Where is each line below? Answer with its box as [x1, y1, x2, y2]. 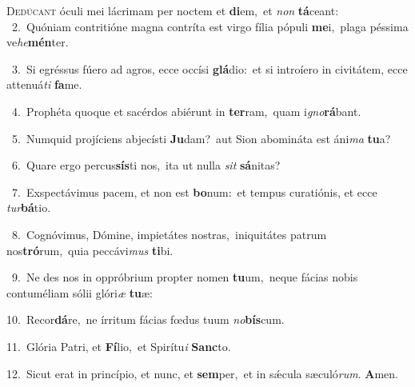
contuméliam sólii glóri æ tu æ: [6, 284, 153, 301]
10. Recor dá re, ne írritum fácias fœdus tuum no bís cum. [6, 311, 285, 328]
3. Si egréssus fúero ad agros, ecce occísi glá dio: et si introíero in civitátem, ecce [11, 60, 408, 77]
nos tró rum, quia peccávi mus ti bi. [6, 241, 174, 258]
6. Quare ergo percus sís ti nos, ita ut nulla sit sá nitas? [11, 157, 281, 174]
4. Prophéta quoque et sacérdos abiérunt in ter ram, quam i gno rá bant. [11, 102, 361, 119]
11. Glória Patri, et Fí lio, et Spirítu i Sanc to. [6, 337, 231, 354]
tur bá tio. [6, 199, 51, 216]
